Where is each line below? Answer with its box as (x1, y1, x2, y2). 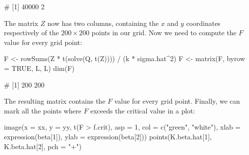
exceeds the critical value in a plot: (90, 105, 195, 115)
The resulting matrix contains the (4, 96, 106, 106)
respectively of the (4, 27, 59, 38)
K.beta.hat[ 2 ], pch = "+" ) (4, 141, 82, 151)
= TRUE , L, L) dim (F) (4, 63, 75, 73)
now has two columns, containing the (47, 18, 159, 28)
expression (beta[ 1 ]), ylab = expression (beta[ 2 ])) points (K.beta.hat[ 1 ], (4, 131, 212, 141)
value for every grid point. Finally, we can (114, 96, 240, 106)
